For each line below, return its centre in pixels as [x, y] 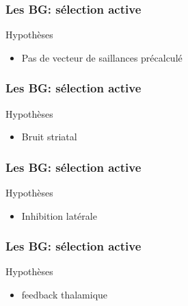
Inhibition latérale [59, 215]
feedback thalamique [65, 295]
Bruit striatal [49, 137]
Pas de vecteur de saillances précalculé [102, 57]
